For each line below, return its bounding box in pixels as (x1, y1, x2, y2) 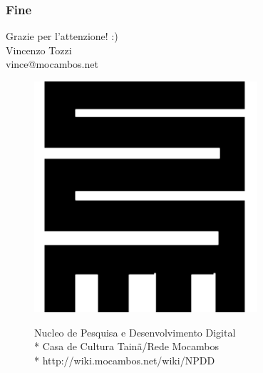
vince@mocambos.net (6, 56, 98, 71)
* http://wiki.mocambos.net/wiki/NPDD (34, 352, 215, 367)
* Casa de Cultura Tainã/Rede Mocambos (34, 339, 219, 354)
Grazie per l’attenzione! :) (6, 29, 118, 44)
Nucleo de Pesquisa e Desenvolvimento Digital (34, 324, 236, 339)
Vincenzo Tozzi (6, 42, 72, 57)
